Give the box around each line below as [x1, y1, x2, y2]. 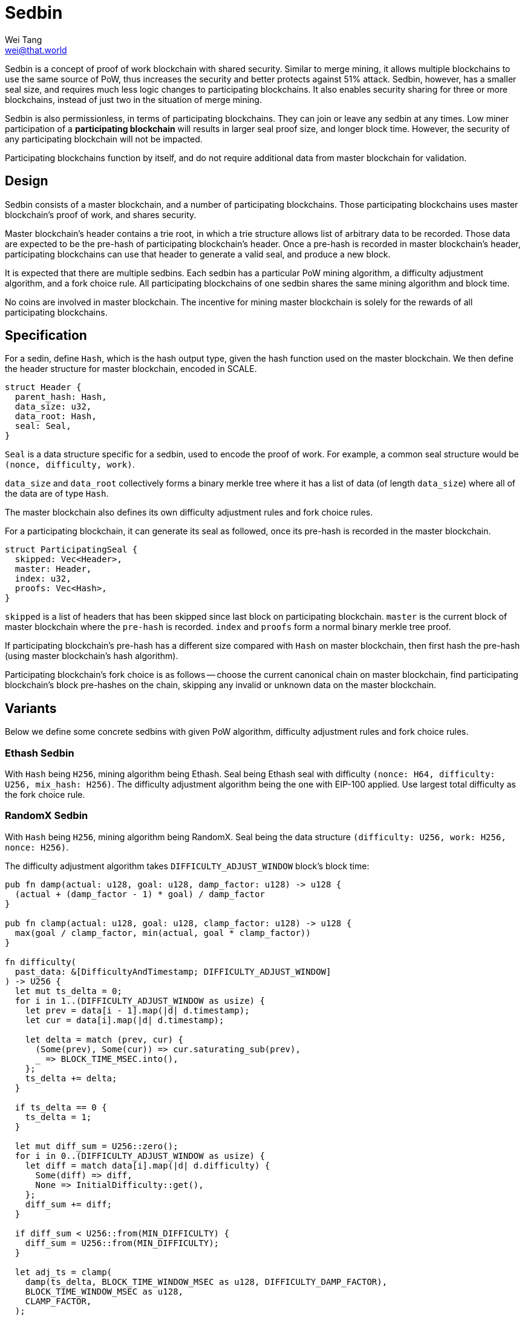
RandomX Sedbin [5, 809, 88, 822]
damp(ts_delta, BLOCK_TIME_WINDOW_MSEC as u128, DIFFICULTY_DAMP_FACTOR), [25, 1276, 388, 1287]
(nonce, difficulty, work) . [5, 459, 135, 470]
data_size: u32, [15, 402, 92, 412]
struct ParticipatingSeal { [5, 545, 138, 555]
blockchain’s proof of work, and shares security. [5, 209, 197, 220]
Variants [5, 700, 57, 716]
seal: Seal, [15, 421, 71, 431]
